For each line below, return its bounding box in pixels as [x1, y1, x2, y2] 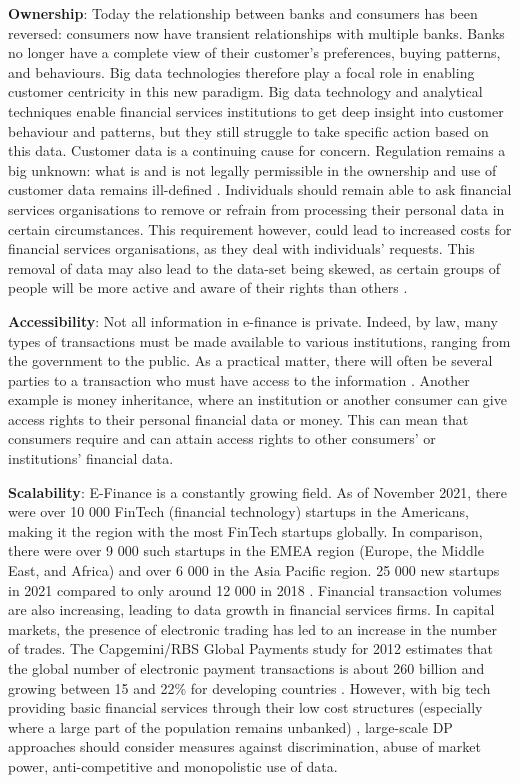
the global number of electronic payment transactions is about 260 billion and [8, 658, 485, 678]
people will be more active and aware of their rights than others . [8, 277, 408, 298]
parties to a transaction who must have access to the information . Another [8, 369, 470, 390]
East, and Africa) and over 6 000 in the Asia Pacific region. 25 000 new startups [8, 560, 500, 581]
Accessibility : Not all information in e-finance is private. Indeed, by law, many [8, 310, 498, 331]
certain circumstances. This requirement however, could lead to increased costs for [8, 218, 512, 239]
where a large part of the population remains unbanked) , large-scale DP [8, 716, 453, 737]
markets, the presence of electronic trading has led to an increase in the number [8, 618, 497, 639]
